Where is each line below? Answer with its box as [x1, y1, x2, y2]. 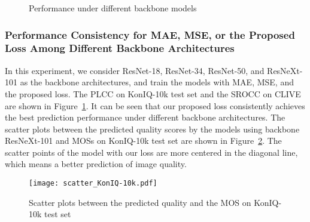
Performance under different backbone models [29, 2, 197, 14]
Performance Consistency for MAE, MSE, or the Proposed [5, 27, 295, 42]
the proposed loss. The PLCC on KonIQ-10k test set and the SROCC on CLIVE [5, 87, 301, 100]
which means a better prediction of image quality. [5, 158, 187, 170]
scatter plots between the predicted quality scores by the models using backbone [5, 122, 300, 135]
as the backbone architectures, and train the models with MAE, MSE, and [20, 76, 294, 88]
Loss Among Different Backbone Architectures [5, 41, 235, 55]
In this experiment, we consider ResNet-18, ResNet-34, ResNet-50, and [5, 64, 265, 76]
